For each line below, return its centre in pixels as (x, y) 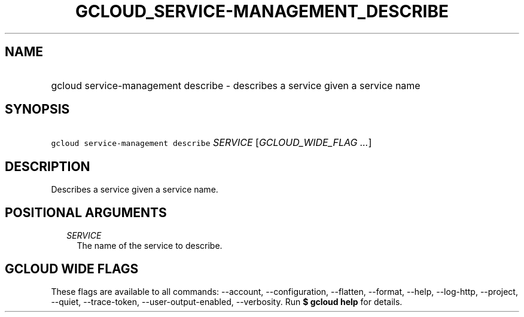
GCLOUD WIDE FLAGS (72, 269)
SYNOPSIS (37, 109)
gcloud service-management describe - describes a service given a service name (236, 85)
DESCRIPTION (48, 166)
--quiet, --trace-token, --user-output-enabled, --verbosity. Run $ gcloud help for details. (227, 301)
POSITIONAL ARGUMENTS (86, 212)
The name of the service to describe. (150, 246)
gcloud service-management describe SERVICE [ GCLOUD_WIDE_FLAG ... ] (211, 143)
